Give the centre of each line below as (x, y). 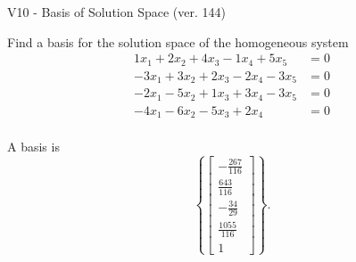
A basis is (33, 147)
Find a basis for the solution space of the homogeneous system (178, 41)
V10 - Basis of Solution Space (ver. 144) (116, 12)
